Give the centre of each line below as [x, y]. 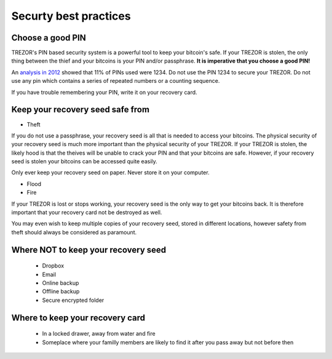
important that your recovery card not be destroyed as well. [87, 212]
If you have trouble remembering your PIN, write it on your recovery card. [104, 92]
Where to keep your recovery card [78, 318]
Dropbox [53, 266]
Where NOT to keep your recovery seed [89, 249]
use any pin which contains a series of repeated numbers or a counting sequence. [116, 81]
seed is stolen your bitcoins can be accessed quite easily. [85, 161]
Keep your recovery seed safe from [81, 110]
